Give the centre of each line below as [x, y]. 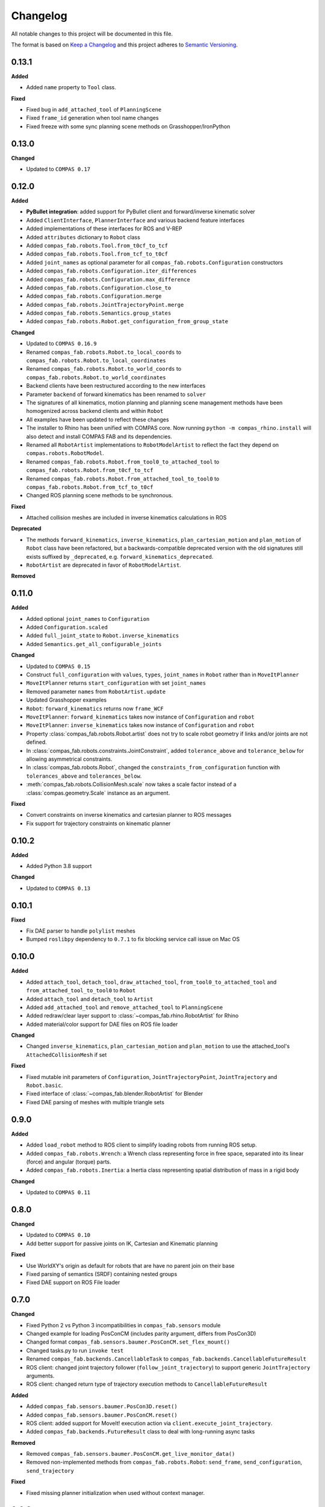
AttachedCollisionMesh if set [67, 1054]
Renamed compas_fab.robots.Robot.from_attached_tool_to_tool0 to [123, 479]
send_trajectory [50, 1471]
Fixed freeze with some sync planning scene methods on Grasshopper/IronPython [128, 126]
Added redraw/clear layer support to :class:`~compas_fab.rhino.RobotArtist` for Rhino [132, 1016]
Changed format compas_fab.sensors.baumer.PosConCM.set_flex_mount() [128, 1342]
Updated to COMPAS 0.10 [58, 1235]
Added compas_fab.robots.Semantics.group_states [99, 313]
